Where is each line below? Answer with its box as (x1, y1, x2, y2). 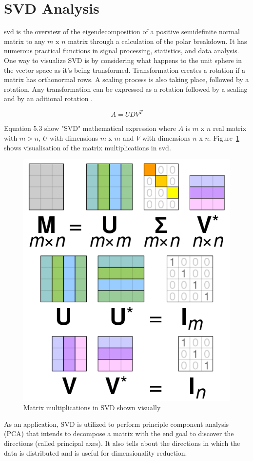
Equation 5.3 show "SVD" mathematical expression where (4, 123, 176, 133)
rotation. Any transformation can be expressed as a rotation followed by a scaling (4, 84, 248, 94)
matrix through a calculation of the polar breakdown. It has (68, 36, 247, 46)
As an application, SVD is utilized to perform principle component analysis (4, 419, 229, 429)
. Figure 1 (209, 132, 239, 143)
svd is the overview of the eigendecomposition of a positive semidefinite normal (4, 26, 240, 37)
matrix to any (4, 36, 45, 46)
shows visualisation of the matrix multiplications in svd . (4, 142, 171, 152)
